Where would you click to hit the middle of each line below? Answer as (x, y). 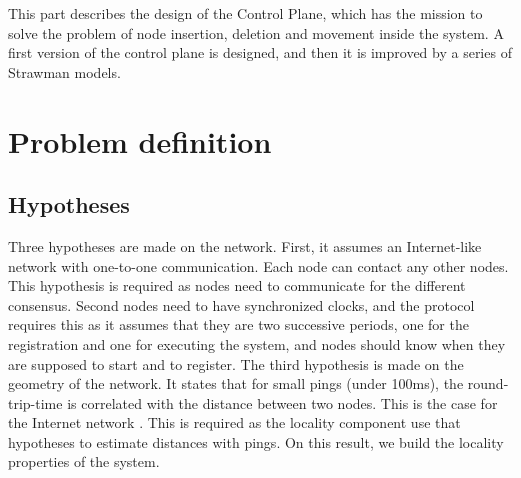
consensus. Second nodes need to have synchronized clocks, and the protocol (241, 304)
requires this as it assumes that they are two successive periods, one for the (238, 324)
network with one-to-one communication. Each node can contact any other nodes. (258, 265)
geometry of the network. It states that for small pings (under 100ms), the (236, 383)
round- (488, 383)
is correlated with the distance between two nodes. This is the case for (282, 402)
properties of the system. (84, 461)
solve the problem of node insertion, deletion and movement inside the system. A (256, 32)
